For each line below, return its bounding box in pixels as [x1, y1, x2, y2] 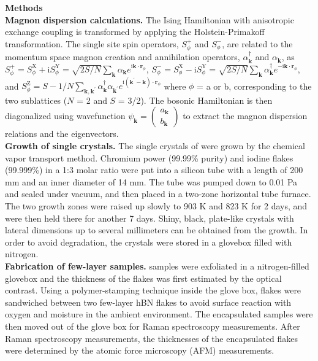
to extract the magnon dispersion [183, 109, 308, 122]
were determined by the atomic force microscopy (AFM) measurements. [5, 344, 274, 357]
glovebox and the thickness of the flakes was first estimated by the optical [5, 271, 282, 284]
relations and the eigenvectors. [5, 127, 119, 140]
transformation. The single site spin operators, [5, 37, 179, 50]
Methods [5, 1, 43, 14]
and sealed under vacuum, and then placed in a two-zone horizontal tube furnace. [5, 187, 311, 200]
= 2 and [77, 93, 107, 106]
